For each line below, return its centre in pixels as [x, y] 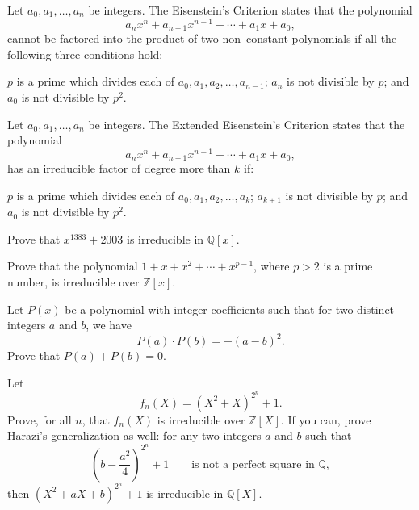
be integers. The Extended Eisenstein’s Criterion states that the [247, 124]
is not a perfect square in [253, 464]
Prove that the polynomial [73, 266]
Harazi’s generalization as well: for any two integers [134, 435]
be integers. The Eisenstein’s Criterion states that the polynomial [250, 10]
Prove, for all [40, 419]
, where [272, 266]
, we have [109, 325]
